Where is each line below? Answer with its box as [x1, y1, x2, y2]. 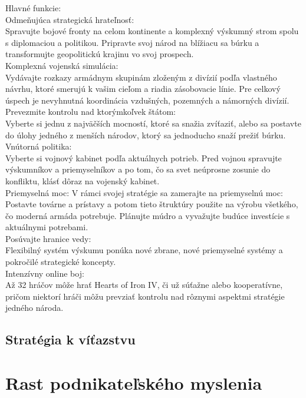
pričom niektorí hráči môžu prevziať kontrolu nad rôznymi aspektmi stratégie [5, 290, 285, 302]
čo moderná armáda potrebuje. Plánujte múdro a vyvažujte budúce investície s [5, 209, 290, 221]
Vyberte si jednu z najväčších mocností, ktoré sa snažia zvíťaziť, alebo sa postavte [5, 117, 301, 129]
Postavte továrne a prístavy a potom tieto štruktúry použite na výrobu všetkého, [5, 198, 298, 210]
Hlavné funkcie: [5, 2, 61, 14]
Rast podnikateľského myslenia [5, 371, 262, 394]
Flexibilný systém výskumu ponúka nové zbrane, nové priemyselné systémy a [5, 244, 283, 256]
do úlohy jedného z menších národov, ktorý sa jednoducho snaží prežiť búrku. [5, 128, 286, 141]
